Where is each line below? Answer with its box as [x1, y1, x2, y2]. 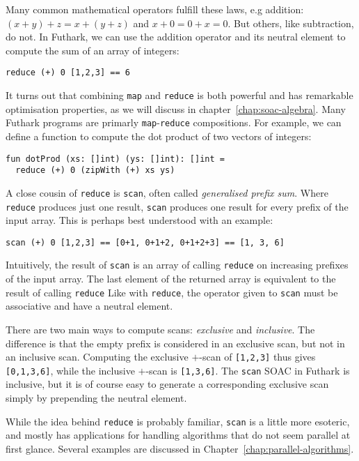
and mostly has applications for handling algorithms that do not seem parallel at [6, 428, 351, 442]
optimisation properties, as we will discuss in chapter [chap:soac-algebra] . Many [6, 101, 346, 116]
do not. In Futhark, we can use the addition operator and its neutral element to [6, 29, 346, 44]
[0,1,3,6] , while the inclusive [6, 363, 135, 377]
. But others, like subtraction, [228, 15, 354, 30]
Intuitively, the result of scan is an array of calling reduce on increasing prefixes [6, 257, 349, 272]
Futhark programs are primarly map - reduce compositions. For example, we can [6, 115, 342, 130]
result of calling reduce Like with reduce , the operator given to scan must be [6, 285, 338, 299]
